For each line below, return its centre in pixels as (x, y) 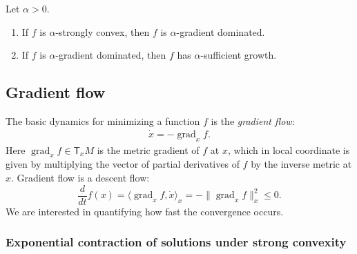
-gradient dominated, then (111, 55)
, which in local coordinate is (289, 149)
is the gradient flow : (253, 120)
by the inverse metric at (301, 164)
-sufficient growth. (239, 55)
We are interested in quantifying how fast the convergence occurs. (145, 211)
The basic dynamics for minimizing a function (103, 120)
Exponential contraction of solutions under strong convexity (176, 242)
